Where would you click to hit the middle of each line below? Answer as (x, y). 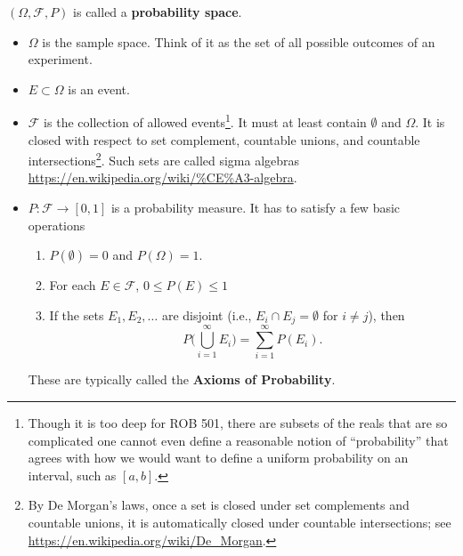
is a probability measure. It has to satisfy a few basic (256, 208)
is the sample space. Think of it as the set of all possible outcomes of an (239, 41)
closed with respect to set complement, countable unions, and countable (224, 139)
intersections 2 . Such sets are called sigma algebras (164, 159)
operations (57, 225)
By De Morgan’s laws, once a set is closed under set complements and (219, 505)
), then (386, 314)
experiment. (60, 59)
